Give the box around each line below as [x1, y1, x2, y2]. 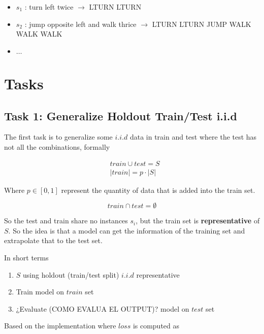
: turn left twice [24, 2, 74, 12]
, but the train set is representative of [136, 215, 260, 226]
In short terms [4, 252, 49, 262]
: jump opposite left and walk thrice [24, 18, 137, 29]
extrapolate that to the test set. [4, 235, 103, 246]
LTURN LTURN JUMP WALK [152, 18, 251, 29]
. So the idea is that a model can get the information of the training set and [8, 225, 245, 236]
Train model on [16, 286, 64, 297]
